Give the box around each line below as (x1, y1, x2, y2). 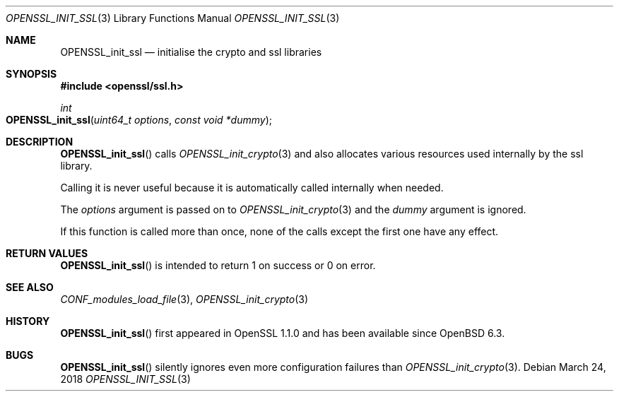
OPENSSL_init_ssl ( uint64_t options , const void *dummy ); (6, 114, 272, 126)
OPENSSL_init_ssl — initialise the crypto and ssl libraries (60, 46, 322, 58)
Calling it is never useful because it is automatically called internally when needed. (60, 182, 444, 194)
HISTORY (6, 315, 50, 327)
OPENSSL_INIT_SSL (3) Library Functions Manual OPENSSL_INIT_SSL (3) (6, 12, 340, 24)
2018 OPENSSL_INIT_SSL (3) (60, 373, 191, 385)
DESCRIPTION (6, 136, 73, 148)
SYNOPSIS (6, 68, 57, 80)
